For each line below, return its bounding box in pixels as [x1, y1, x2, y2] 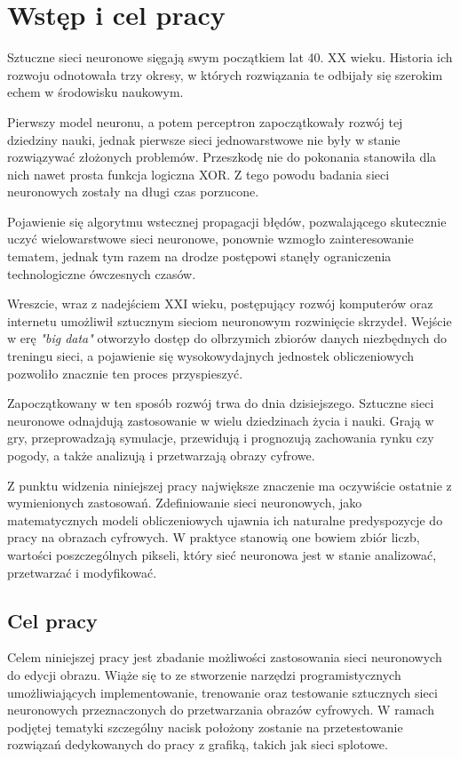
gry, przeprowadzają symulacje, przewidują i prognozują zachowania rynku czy [7, 428, 434, 447]
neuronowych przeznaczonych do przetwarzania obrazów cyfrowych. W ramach [7, 700, 434, 719]
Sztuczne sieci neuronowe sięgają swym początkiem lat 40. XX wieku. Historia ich [7, 48, 453, 67]
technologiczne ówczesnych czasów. [7, 264, 196, 283]
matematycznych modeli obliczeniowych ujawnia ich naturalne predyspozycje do [7, 510, 443, 529]
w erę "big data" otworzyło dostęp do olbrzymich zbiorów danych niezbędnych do [7, 329, 447, 348]
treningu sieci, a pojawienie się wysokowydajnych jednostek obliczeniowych [7, 347, 415, 365]
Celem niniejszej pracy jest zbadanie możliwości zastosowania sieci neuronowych [7, 648, 442, 667]
